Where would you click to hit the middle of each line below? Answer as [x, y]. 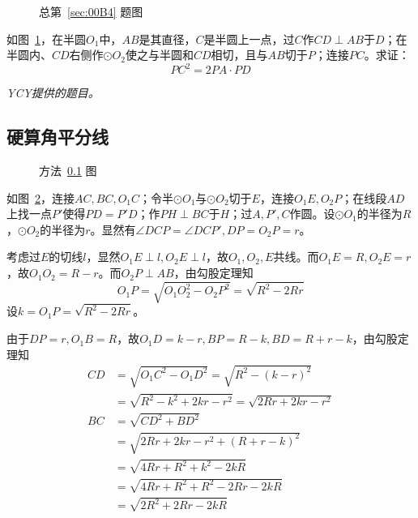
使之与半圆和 [159, 55]
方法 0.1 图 [68, 171]
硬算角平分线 [58, 137]
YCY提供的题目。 [53, 93]
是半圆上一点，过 [249, 39]
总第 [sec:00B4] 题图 [91, 11]
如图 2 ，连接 [41, 197]
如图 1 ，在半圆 [46, 39]
